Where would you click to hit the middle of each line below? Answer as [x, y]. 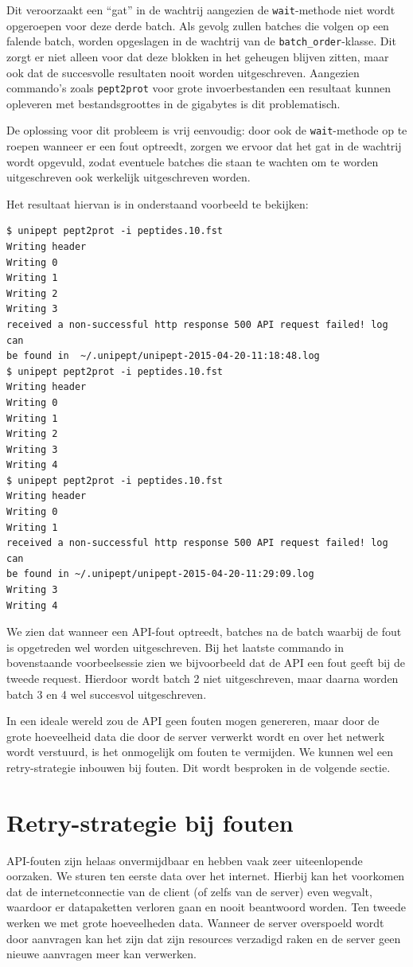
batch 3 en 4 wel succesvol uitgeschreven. [107, 694]
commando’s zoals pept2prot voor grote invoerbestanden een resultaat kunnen [199, 88]
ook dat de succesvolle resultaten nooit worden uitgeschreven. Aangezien [183, 72]
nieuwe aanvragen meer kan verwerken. [101, 954]
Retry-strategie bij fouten [150, 822]
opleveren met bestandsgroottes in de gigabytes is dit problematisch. [173, 103]
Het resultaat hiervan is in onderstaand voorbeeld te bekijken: [158, 203]
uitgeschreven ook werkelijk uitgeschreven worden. [129, 177]
